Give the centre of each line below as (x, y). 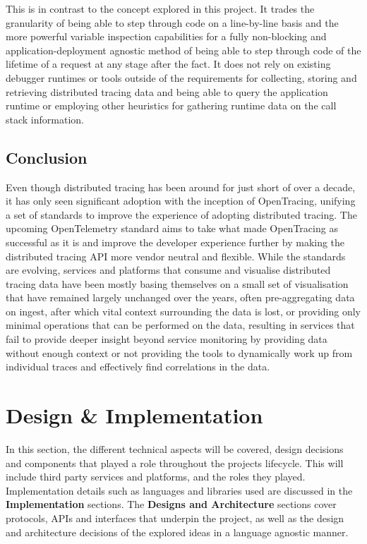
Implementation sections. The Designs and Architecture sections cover (171, 504)
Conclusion (47, 157)
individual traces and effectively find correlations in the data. (138, 367)
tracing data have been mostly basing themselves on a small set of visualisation (177, 283)
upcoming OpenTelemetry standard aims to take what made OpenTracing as (172, 228)
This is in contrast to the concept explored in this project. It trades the (160, 8)
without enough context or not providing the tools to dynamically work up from (179, 352)
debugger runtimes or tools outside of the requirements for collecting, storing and (181, 77)
